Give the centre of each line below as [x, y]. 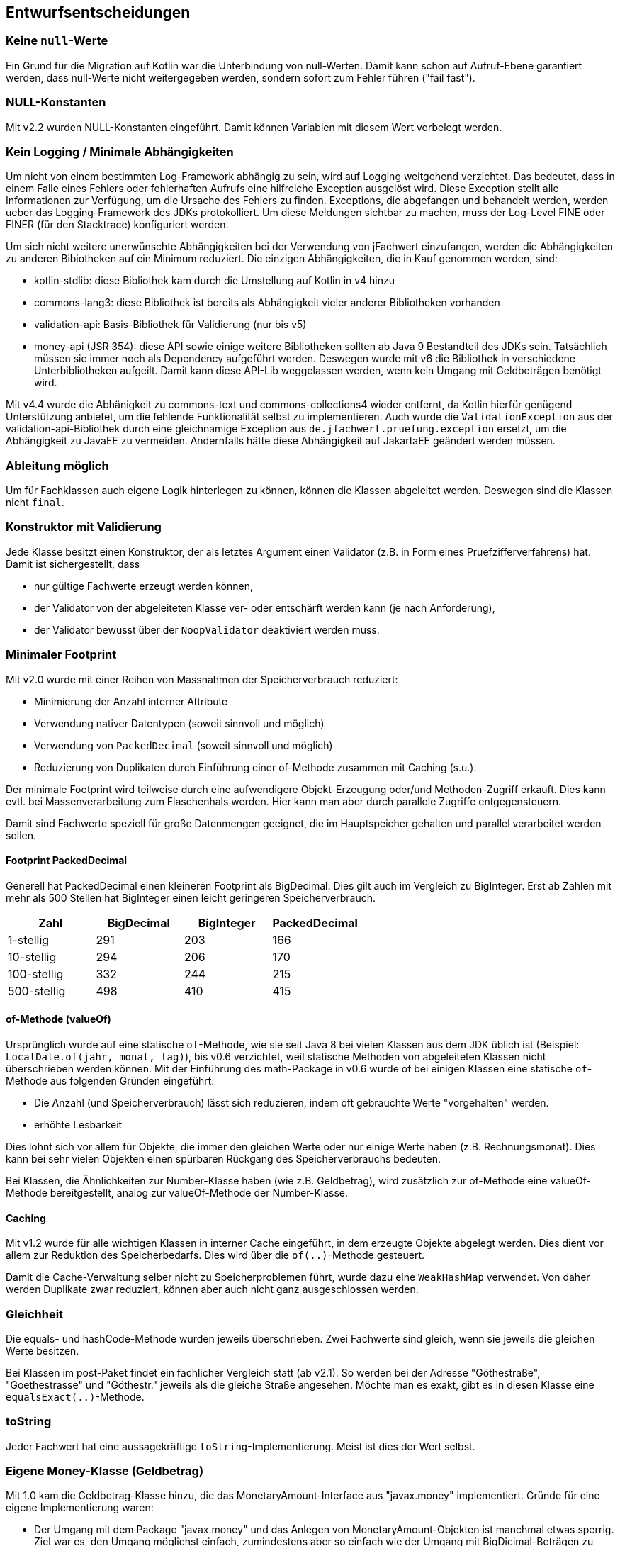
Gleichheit [35, 1314]
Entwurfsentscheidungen [98, 12]
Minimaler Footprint [61, 655]
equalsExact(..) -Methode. [75, 1396]
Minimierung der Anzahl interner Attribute [131, 701]
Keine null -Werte [57, 41]
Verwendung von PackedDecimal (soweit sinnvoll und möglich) [184, 745]
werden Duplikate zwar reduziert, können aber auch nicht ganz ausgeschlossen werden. [212, 1289]
